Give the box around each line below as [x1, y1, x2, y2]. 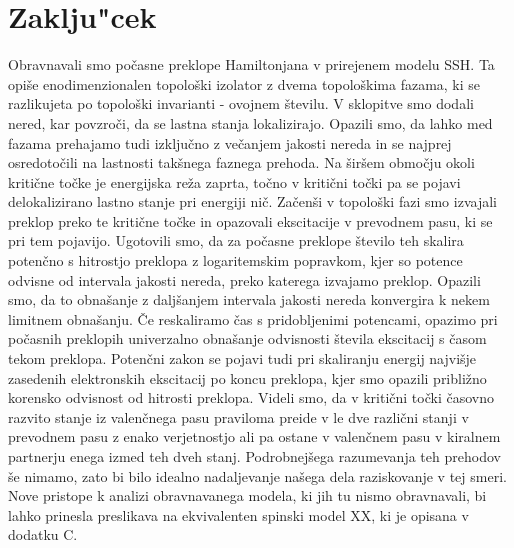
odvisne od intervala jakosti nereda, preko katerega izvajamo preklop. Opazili [8, 269, 481, 290]
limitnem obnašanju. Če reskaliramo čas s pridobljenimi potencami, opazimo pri [8, 308, 498, 329]
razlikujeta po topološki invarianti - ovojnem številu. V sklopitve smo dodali [8, 93, 474, 114]
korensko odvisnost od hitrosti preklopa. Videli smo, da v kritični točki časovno [8, 387, 494, 408]
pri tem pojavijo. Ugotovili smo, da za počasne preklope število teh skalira [8, 230, 464, 251]
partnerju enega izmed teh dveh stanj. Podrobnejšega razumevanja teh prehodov [8, 446, 501, 466]
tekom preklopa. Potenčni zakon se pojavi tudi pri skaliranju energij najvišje [8, 348, 477, 369]
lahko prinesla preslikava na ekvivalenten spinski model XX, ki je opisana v [8, 504, 469, 525]
